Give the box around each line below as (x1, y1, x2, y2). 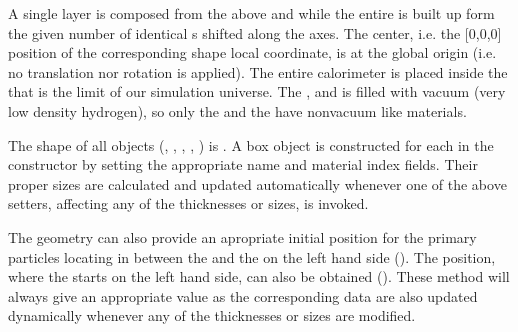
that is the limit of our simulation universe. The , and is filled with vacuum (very (8, 81, 506, 102)
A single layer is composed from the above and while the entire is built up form (8, 3, 495, 23)
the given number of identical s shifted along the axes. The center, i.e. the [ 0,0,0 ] (8, 22, 502, 43)
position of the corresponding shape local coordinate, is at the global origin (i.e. (8, 42, 497, 63)
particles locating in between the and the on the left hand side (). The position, (8, 246, 496, 267)
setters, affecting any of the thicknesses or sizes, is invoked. (8, 193, 369, 214)
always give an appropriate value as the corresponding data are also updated (8, 285, 478, 306)
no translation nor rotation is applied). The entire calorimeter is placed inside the (8, 61, 508, 82)
